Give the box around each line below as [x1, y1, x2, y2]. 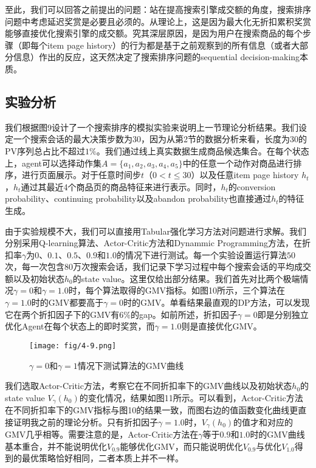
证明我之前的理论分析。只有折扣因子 [13, 415, 158, 428]
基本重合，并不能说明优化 [5, 439, 107, 452]
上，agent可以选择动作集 [5, 156, 102, 169]
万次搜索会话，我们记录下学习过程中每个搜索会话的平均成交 [73, 260, 311, 273]
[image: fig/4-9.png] [29, 341, 117, 350]
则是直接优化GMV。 [181, 320, 262, 332]
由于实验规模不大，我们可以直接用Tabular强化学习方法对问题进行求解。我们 [5, 224, 306, 237]
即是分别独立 [257, 308, 309, 320]
